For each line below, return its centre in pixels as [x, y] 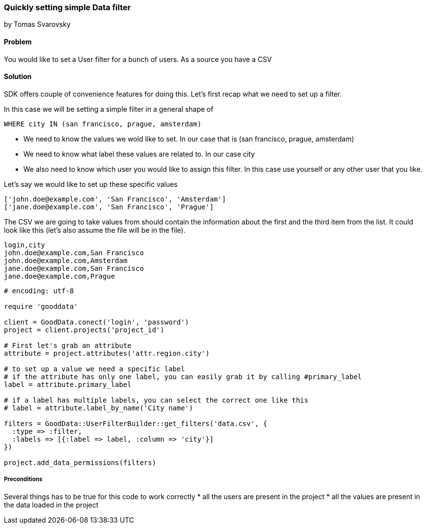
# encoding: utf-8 [39, 291]
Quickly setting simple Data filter [67, 7]
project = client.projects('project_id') [84, 330]
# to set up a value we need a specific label [94, 369]
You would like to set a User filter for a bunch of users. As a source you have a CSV [138, 59]
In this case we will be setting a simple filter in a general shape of [109, 109]
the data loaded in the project [51, 505]
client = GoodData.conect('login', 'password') [97, 322]
